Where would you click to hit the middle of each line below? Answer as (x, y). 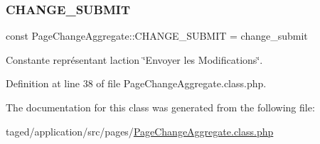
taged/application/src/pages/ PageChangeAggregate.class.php (140, 131)
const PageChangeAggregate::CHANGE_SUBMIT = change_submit (157, 36)
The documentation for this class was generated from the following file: (160, 107)
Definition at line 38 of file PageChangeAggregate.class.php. (136, 83)
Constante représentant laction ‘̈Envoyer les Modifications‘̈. (134, 59)
